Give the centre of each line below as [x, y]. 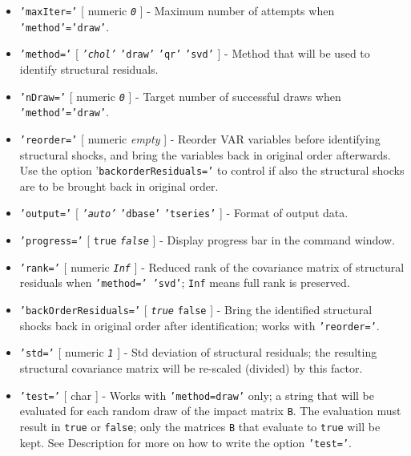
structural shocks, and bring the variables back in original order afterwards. [205, 154]
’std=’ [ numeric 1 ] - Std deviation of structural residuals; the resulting [198, 352]
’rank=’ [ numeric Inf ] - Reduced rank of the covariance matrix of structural [212, 266]
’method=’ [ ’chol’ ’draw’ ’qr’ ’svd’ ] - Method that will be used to [195, 53]
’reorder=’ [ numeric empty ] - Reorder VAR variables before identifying [200, 138]
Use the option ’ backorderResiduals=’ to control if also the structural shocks [212, 170]
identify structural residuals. [89, 69]
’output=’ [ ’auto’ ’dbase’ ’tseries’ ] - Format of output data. [184, 213]
